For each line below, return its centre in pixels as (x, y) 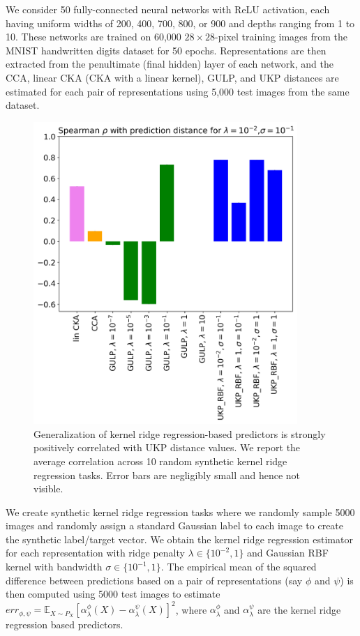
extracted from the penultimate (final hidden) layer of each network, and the (170, 64)
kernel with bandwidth (54, 567)
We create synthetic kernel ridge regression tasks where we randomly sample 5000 (180, 512)
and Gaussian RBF (288, 553)
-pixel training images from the (282, 37)
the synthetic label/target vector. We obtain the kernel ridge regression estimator (179, 539)
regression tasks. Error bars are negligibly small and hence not (167, 475)
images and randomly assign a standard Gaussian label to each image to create (175, 525)
